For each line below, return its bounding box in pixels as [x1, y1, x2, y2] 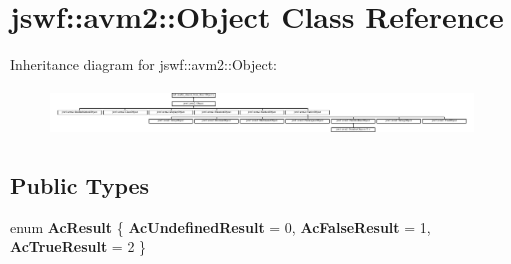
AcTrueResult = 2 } [10, 236, 147, 257]
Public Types [10, 169, 150, 200]
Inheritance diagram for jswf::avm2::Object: [10, 54, 278, 75]
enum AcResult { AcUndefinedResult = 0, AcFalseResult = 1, [10, 216, 431, 237]
